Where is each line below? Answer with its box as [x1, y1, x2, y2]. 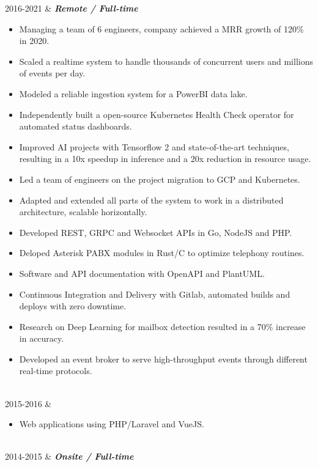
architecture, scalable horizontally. [19, 205, 147, 218]
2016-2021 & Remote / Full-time [5, 2, 138, 14]
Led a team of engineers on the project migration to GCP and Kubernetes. [19, 172, 300, 185]
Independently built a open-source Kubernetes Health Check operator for [19, 108, 294, 120]
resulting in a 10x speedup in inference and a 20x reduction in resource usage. [19, 152, 311, 165]
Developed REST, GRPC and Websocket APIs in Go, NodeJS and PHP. [19, 226, 292, 238]
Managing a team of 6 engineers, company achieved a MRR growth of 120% [19, 22, 304, 35]
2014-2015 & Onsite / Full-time [5, 450, 134, 463]
